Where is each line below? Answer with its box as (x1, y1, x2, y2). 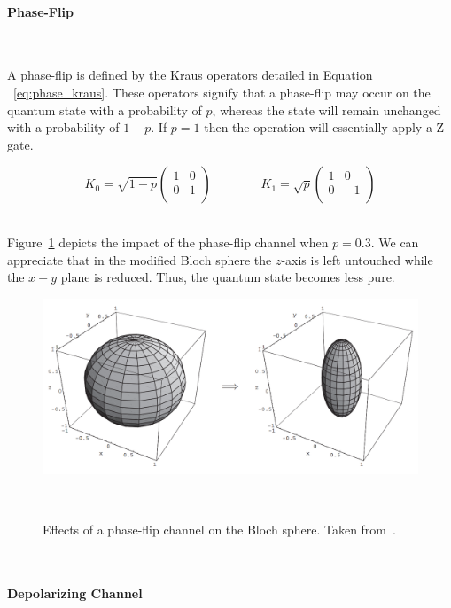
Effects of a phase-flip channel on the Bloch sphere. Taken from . (43, 519, 396, 538)
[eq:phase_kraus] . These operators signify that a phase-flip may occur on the (13, 82, 431, 101)
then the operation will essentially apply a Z (204, 118, 445, 136)
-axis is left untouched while (281, 250, 433, 269)
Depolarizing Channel (7, 584, 143, 603)
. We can (370, 232, 419, 251)
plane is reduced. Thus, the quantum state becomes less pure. (60, 268, 395, 286)
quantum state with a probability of (7, 100, 202, 119)
